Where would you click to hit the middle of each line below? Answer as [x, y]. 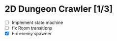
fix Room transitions [32, 28]
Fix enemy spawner [32, 34]
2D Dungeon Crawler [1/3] [59, 9]
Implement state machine [37, 22]
